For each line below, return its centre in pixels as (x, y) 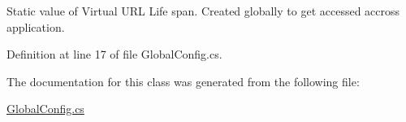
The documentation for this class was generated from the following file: (183, 81)
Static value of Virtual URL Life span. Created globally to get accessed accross (203, 11)
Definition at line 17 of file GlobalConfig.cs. (114, 54)
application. (36, 26)
